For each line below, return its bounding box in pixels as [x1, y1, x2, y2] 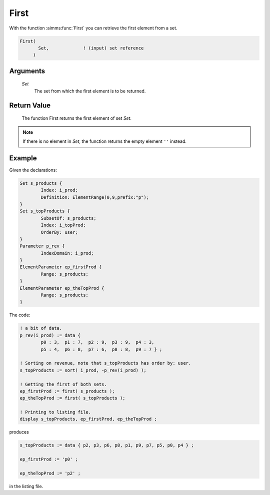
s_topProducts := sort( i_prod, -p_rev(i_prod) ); [19, 367, 147, 373]
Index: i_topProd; [40, 222, 86, 228]
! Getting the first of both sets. [19, 381, 107, 387]
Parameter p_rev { [19, 243, 65, 249]
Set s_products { [19, 180, 62, 186]
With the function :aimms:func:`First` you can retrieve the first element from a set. [9, 25, 177, 31]
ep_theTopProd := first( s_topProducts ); [19, 395, 125, 401]
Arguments [9, 66, 45, 75]
